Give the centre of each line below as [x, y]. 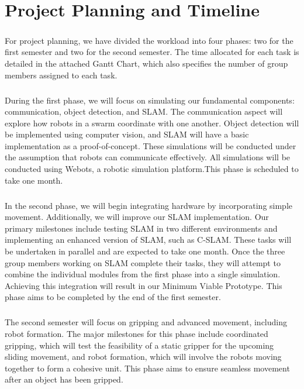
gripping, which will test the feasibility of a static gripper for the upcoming [139, 345]
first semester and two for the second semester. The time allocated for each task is [152, 52]
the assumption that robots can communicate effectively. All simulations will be [148, 157]
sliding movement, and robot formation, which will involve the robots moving [143, 357]
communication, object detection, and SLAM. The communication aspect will [144, 111]
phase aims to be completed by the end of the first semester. [113, 297]
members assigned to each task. [61, 75]
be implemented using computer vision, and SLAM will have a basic [127, 134]
